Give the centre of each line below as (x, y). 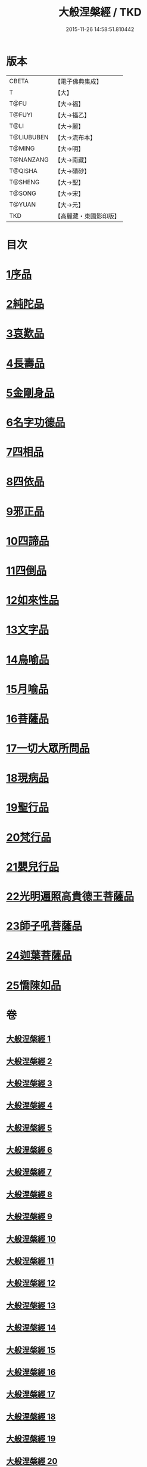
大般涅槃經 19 (31, 1439)
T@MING (22, 148)
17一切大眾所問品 (48, 748)
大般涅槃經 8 (29, 1194)
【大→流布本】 (75, 137)
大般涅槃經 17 (31, 1394)
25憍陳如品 (34, 985)
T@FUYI (21, 114)
